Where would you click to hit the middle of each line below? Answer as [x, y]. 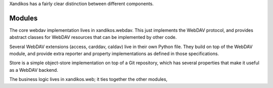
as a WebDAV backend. [34, 70]
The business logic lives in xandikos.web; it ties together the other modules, [88, 79]
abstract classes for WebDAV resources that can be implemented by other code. [93, 37]
